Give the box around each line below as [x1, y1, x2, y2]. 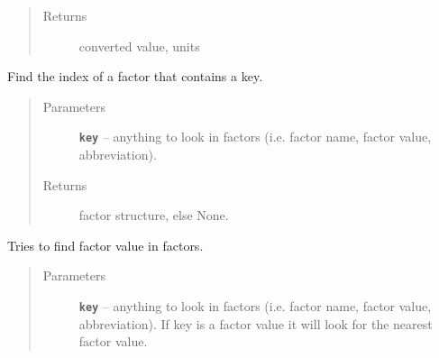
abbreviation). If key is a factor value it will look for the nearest [78, 314, 433, 333]
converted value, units [78, 36, 200, 55]
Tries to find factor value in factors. [7, 235, 204, 254]
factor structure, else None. [78, 206, 229, 225]
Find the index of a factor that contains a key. [7, 67, 263, 86]
